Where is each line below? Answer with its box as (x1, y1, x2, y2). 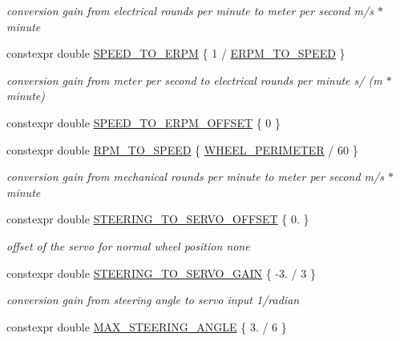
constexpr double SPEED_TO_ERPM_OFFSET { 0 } (6, 114, 281, 130)
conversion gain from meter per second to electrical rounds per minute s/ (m (6, 71, 382, 88)
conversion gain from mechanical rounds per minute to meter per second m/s (6, 168, 384, 185)
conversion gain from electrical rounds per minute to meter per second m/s (6, 2, 374, 18)
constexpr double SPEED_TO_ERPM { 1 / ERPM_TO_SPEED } (6, 45, 345, 62)
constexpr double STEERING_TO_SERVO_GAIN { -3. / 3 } (6, 264, 316, 281)
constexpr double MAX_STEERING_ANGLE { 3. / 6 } (6, 318, 287, 335)
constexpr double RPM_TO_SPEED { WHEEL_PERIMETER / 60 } (6, 141, 358, 158)
